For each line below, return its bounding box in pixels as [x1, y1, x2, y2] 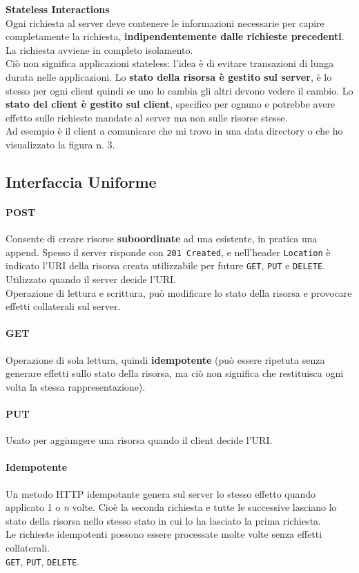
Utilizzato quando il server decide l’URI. [6, 272, 176, 286]
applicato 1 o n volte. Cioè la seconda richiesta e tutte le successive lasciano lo [6, 500, 337, 514]
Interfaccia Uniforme [6, 171, 157, 192]
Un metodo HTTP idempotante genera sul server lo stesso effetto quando [6, 486, 316, 501]
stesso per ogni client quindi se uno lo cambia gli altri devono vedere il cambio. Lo [6, 83, 353, 97]
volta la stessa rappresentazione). [6, 379, 146, 394]
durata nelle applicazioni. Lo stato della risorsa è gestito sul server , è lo [6, 69, 332, 84]
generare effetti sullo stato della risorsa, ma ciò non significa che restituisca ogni [6, 366, 344, 380]
